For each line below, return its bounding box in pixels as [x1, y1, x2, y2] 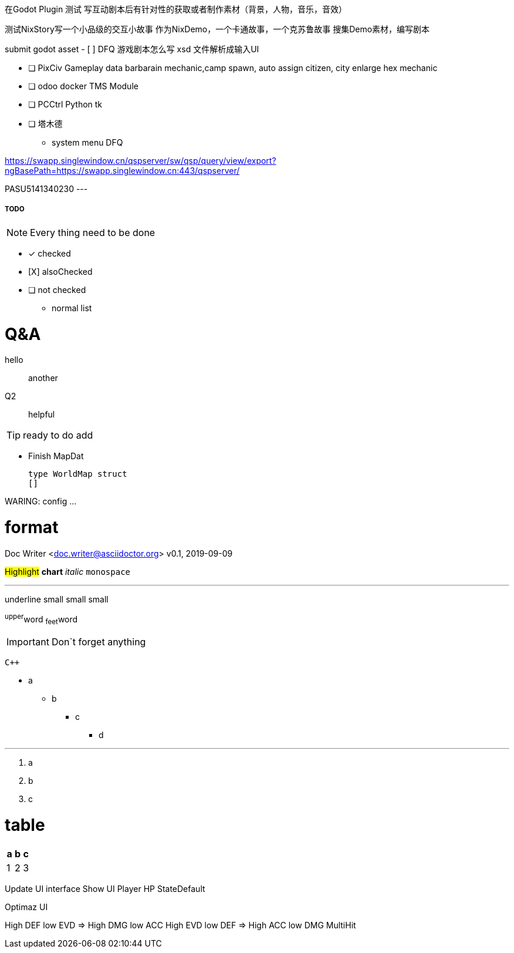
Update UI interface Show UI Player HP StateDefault [5, 883, 205, 894]
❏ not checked [28, 284, 86, 295]
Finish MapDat [28, 451, 84, 462]
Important [6, 636, 49, 648]
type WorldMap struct [28, 469, 127, 479]
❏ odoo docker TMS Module [28, 81, 138, 91]
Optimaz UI [5, 901, 48, 912]
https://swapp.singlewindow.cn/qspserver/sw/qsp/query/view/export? [5, 156, 276, 166]
